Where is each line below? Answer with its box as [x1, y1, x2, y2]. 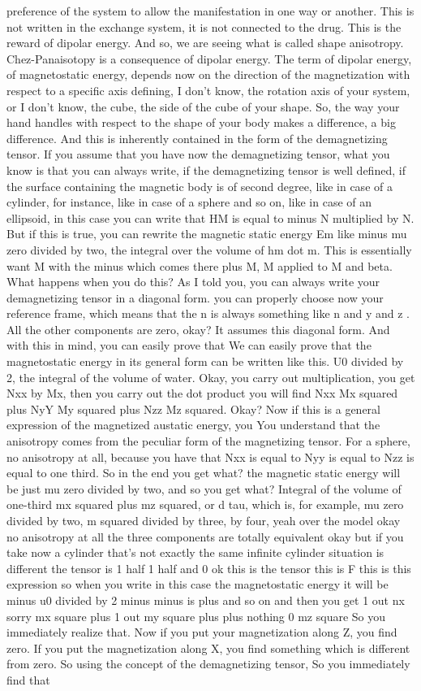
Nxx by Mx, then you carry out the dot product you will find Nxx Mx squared [6, 385, 398, 402]
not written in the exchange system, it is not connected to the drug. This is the [6, 18, 402, 35]
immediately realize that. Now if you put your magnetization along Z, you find [6, 624, 397, 641]
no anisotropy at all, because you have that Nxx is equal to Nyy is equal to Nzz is [6, 448, 415, 465]
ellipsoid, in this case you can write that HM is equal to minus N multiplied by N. [6, 209, 415, 226]
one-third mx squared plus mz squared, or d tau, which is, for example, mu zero [6, 496, 404, 513]
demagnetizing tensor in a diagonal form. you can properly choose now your [6, 289, 384, 306]
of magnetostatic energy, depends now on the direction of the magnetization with [6, 66, 410, 83]
